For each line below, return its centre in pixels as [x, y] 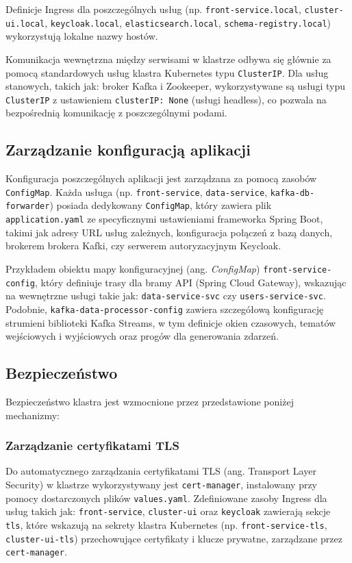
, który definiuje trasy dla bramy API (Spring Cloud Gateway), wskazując [190, 282]
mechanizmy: [33, 415]
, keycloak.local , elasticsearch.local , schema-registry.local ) [188, 22]
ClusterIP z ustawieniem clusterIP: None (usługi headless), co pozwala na [166, 99]
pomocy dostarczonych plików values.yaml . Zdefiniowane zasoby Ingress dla [166, 498]
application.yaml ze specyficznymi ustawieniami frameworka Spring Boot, [164, 219]
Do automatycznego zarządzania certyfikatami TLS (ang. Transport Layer [161, 471]
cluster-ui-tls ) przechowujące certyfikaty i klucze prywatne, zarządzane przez [174, 538]
